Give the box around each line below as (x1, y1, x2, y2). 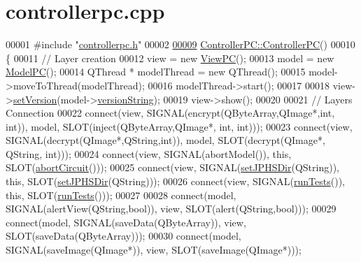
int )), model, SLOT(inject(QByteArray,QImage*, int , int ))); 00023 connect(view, (6, 119, 353, 133)
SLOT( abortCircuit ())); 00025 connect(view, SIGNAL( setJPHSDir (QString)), (6, 160, 340, 175)
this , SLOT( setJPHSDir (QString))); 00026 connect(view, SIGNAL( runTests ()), (6, 174, 345, 189)
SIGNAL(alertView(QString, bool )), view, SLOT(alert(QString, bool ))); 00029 (6, 201, 337, 216)
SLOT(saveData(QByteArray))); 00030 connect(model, (6, 228, 241, 243)
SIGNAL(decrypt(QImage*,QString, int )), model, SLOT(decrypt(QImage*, (6, 133, 325, 147)
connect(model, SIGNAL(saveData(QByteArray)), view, (6, 214, 246, 229)
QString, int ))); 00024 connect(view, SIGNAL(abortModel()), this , (6, 146, 292, 161)
